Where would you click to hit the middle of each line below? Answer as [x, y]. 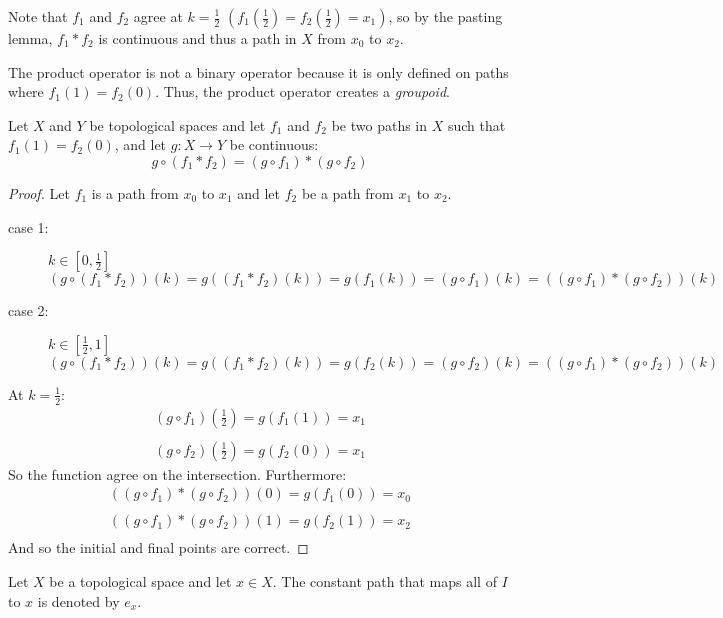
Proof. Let [39, 192]
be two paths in [379, 124]
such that [476, 124]
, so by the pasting [445, 16]
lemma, [30, 38]
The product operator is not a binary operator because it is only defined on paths [258, 71]
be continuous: [274, 144]
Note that [38, 16]
